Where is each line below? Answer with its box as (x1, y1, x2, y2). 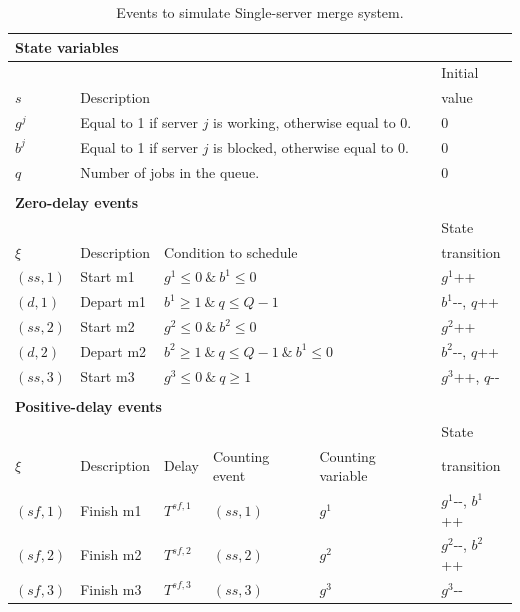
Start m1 (80, 266, 135, 287)
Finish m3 (80, 578, 142, 599)
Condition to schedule (164, 241, 298, 262)
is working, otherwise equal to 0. (213, 112, 412, 133)
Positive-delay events (15, 395, 162, 416)
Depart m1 (80, 291, 147, 312)
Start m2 (80, 316, 135, 337)
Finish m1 (80, 499, 142, 520)
